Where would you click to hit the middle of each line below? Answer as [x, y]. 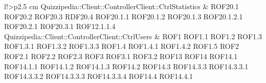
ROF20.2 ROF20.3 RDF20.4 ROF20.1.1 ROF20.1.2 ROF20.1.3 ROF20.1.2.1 [124, 16]
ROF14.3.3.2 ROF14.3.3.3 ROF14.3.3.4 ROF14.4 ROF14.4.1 [99, 76]
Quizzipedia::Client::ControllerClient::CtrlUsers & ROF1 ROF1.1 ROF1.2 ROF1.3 [133, 36]
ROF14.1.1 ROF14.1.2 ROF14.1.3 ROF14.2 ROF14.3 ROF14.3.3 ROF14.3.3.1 [126, 66]
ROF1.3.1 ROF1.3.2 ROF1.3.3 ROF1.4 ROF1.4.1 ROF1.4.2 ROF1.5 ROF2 [121, 46]
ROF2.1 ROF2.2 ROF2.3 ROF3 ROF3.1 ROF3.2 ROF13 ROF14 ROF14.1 [121, 56]
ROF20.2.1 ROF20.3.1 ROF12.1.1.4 [60, 26]
